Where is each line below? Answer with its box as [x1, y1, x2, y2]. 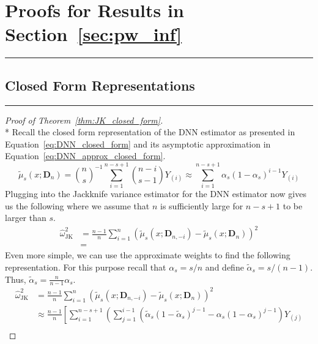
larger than [5, 211, 46, 224]
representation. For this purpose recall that [5, 260, 166, 273]
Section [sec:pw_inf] [5, 21, 182, 47]
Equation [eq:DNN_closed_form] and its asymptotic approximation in [5, 137, 271, 150]
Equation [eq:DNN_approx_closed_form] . [5, 149, 166, 162]
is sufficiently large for [160, 199, 243, 212]
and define [205, 260, 244, 273]
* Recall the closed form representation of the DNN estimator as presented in [5, 125, 295, 138]
